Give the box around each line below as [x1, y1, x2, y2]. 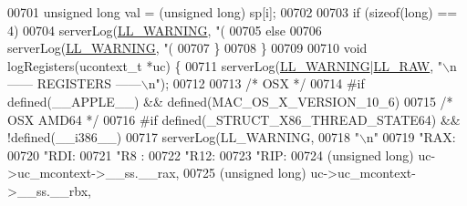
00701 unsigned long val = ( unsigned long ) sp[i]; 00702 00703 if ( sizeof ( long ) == [7, 3, 458, 21]
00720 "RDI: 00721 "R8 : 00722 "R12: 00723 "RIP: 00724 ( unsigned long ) [7, 145, 414, 164]
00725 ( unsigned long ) [183, 163, 306, 182]
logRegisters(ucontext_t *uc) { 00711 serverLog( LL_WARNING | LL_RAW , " [7, 56, 443, 75]
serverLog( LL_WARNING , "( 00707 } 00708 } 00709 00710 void [7, 38, 368, 57]
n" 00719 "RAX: [366, 128, 456, 147]
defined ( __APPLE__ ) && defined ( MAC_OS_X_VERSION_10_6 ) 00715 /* [7, 91, 453, 110]
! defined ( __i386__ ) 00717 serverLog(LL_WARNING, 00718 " [7, 128, 359, 147]
